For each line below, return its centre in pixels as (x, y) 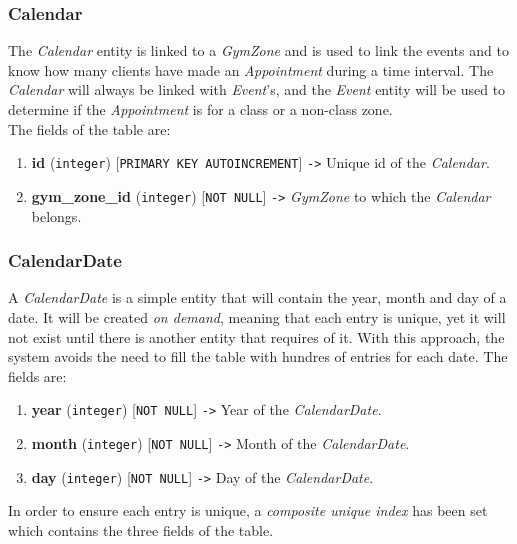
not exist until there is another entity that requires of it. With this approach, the (256, 336)
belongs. (56, 215)
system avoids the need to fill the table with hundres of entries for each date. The (258, 356)
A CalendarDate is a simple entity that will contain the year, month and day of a (257, 297)
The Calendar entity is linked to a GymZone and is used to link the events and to (258, 50)
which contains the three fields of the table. (141, 529)
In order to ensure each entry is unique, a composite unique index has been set (248, 510)
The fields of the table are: (89, 128)
